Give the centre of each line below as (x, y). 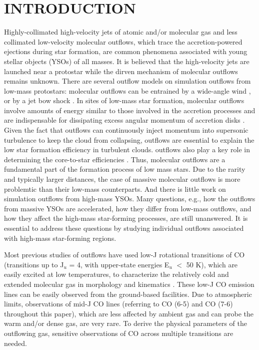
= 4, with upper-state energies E (119, 264)
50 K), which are (212, 264)
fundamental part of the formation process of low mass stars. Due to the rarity (125, 169)
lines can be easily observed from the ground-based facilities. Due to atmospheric (128, 294)
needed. (15, 343)
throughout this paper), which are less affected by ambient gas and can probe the (129, 313)
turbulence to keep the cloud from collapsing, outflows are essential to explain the (129, 139)
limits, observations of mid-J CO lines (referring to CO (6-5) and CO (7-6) (118, 304)
